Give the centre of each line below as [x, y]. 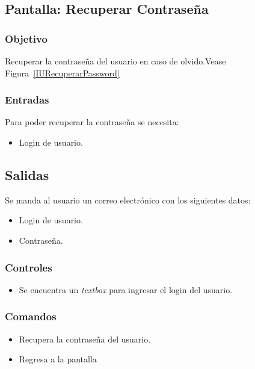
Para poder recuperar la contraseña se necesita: [92, 122]
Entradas [27, 100]
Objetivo [26, 38]
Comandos [31, 316]
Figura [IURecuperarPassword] [62, 73]
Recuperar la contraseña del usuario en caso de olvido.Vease [115, 61]
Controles [29, 267]
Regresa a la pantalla [58, 359]
